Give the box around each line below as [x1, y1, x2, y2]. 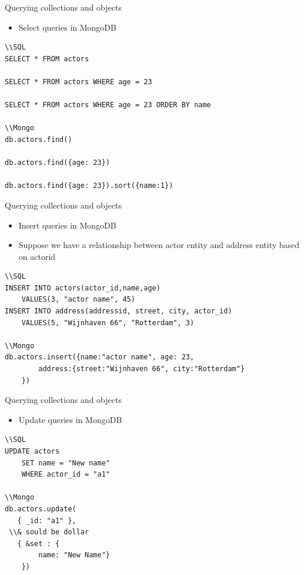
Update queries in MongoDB [18, 413, 122, 425]
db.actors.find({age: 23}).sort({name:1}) [5, 181, 173, 190]
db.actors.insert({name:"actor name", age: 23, [5, 353, 195, 362]
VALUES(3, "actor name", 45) [21, 295, 135, 304]
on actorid [18, 250, 56, 262]
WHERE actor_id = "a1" [21, 470, 110, 479]
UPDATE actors [5, 447, 60, 455]
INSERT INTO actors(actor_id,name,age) [5, 283, 161, 292]
